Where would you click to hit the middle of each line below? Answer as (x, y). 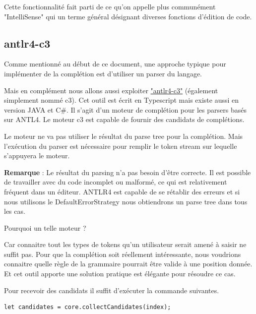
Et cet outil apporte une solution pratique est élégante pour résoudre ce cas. (120, 274)
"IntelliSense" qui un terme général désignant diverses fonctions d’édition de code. (128, 16)
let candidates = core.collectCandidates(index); (88, 307)
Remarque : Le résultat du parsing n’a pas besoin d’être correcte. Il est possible (128, 172)
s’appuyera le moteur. (37, 156)
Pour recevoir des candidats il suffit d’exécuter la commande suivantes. (112, 290)
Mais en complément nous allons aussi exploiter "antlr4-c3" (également (111, 90)
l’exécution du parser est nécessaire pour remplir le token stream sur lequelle (121, 146)
